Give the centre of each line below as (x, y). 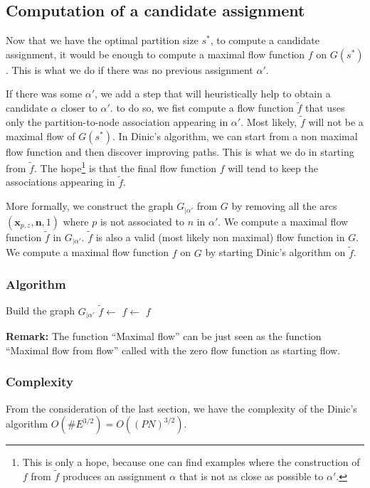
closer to (79, 108)
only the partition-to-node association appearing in (117, 122)
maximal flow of (41, 136)
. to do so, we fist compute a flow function (202, 108)
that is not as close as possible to (251, 476)
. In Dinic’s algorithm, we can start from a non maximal (235, 136)
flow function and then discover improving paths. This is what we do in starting (180, 151)
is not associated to (142, 221)
